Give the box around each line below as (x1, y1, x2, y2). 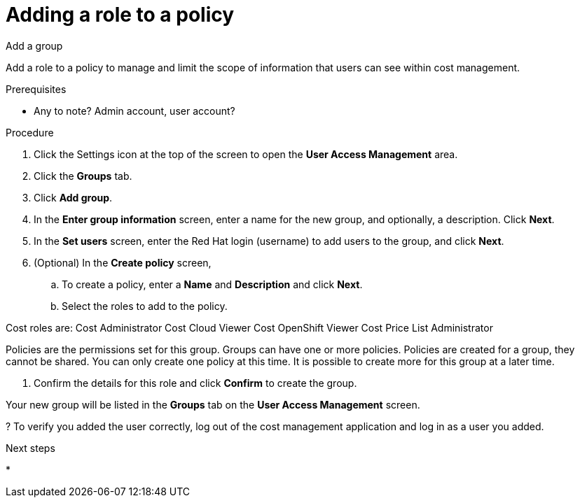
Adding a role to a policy (6, 3, 235, 27)
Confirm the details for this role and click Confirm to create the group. (34, 376, 357, 389)
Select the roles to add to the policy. (62, 299, 228, 312)
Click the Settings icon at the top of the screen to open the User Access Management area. (34, 148, 458, 160)
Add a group (6, 39, 63, 52)
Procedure (6, 126, 54, 139)
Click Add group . (34, 191, 113, 204)
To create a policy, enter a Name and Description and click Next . (62, 278, 363, 290)
